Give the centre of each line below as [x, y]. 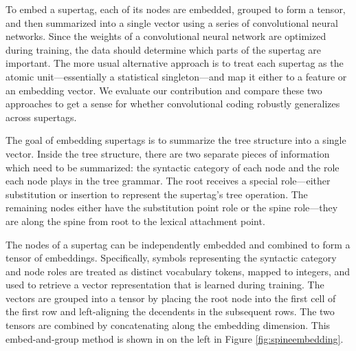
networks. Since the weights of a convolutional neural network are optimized [166, 36]
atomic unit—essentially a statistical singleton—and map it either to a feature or [176, 76]
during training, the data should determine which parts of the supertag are [164, 49]
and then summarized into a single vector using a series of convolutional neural [172, 22]
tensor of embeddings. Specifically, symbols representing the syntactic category [171, 258]
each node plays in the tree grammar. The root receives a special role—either [168, 181]
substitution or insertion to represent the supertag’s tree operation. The [157, 194]
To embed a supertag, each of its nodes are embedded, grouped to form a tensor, [176, 9]
